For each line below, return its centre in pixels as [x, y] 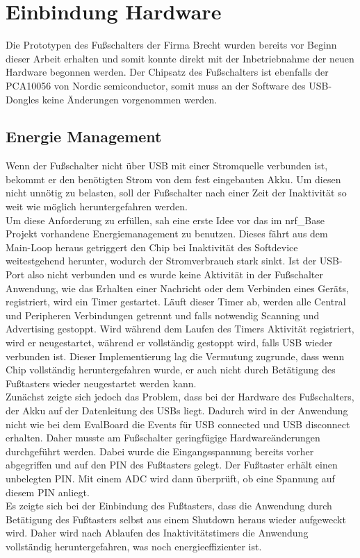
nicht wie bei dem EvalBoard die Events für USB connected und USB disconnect [178, 424]
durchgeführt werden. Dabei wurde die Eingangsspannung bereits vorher [160, 451]
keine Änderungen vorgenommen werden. [130, 99]
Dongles [23, 99]
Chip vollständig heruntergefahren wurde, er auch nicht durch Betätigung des [171, 370]
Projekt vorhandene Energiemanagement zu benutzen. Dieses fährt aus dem [167, 234]
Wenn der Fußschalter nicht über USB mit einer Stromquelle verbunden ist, [167, 166]
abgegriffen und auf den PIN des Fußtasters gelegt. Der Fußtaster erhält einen [172, 465]
